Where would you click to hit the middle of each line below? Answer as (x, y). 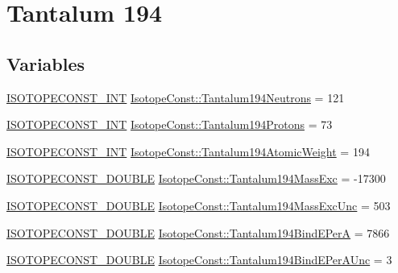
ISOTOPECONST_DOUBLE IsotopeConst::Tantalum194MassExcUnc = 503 (199, 205)
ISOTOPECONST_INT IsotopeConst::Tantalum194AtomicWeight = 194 (188, 151)
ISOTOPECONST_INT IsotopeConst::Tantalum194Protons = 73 (170, 124)
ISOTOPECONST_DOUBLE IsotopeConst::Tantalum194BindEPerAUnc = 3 (199, 260)
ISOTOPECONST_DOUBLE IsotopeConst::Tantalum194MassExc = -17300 (196, 178)
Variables (46, 63)
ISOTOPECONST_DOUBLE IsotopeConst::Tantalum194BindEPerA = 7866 (198, 232)
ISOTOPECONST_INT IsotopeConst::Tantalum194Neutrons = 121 (176, 97)
